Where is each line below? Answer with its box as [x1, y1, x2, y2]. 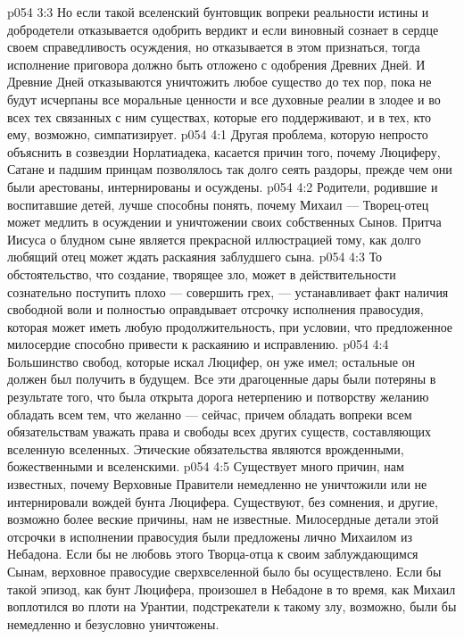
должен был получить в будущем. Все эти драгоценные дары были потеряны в [7, 369, 436, 388]
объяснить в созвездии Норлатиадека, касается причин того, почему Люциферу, [7, 142, 441, 161]
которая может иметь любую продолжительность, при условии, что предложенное [7, 317, 453, 336]
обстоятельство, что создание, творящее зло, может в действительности [7, 264, 396, 283]
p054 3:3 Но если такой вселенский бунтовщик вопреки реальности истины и [7, 3, 429, 21]
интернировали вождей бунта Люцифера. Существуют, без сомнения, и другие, [7, 492, 438, 510]
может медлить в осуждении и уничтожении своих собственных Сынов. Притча [7, 212, 442, 231]
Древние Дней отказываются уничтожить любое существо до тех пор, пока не [7, 72, 432, 91]
